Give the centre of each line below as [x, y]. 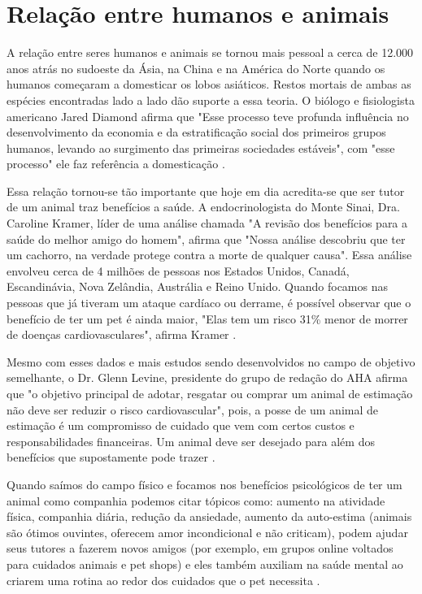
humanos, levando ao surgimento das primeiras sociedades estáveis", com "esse [201, 147]
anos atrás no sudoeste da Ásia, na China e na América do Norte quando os [196, 68]
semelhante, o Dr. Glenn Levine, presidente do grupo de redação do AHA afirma [207, 377]
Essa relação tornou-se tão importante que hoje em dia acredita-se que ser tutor [206, 191]
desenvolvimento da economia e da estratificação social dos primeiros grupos [196, 132]
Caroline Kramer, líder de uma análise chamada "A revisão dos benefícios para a [207, 223]
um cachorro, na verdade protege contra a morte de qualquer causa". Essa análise [209, 255]
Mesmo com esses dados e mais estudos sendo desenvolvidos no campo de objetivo [211, 361]
